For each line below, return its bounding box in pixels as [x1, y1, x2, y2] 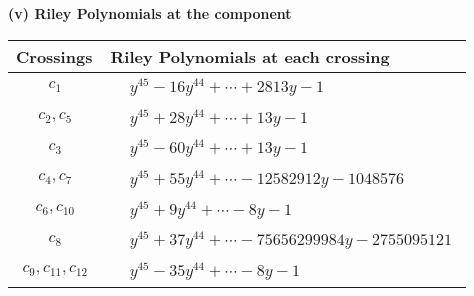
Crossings [16, 44, 93, 68]
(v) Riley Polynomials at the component [8, 3, 292, 23]
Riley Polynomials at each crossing [110, 44, 390, 68]
